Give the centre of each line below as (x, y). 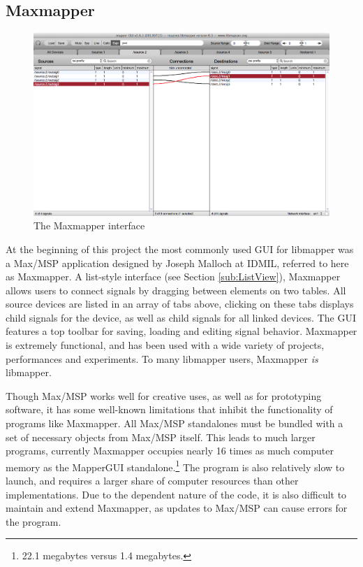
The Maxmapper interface (89, 225)
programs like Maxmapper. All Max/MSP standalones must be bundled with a (175, 423)
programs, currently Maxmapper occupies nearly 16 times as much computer (170, 451)
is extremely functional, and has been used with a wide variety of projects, (165, 345)
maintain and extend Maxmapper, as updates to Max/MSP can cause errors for (177, 508)
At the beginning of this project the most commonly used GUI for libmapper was (180, 249)
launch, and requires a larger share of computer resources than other (152, 481)
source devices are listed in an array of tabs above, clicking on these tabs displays (180, 304)
